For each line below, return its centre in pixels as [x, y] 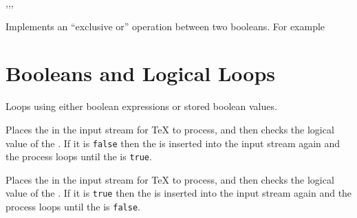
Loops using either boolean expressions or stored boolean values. [141, 106]
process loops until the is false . [73, 207]
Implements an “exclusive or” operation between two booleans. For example [165, 26]
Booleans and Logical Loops [141, 73]
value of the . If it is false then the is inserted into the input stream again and [173, 143]
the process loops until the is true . [79, 156]
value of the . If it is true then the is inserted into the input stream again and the [179, 193]
